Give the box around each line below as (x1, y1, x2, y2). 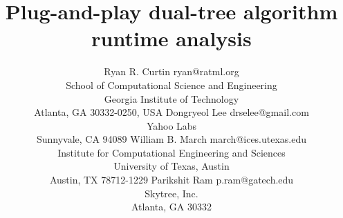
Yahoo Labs (146, 118, 197, 132)
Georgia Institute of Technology (104, 91, 239, 106)
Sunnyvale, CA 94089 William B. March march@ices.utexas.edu (36, 132, 307, 146)
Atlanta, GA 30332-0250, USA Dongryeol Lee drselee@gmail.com (34, 105, 309, 119)
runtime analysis (91, 24, 252, 52)
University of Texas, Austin (113, 159, 230, 173)
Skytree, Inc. (145, 186, 198, 200)
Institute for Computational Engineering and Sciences (57, 145, 286, 159)
